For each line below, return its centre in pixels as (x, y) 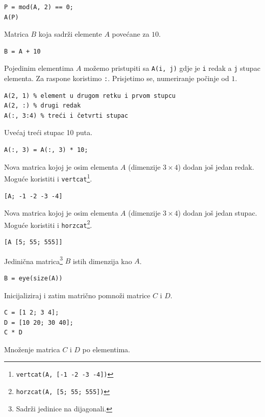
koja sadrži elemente (70, 34)
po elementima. (106, 349)
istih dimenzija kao (102, 261)
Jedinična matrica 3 (33, 260)
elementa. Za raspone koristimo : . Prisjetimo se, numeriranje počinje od (117, 78)
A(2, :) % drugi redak (43, 106)
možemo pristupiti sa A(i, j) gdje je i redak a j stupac (172, 68)
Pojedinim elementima (39, 68)
